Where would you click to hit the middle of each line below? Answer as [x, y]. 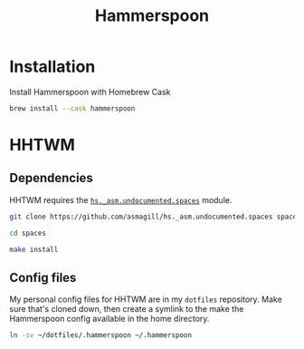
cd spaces [28, 233]
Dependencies [51, 178]
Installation [52, 67]
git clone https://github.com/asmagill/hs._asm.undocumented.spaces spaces [155, 217]
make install [34, 249]
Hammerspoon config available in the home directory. [109, 319]
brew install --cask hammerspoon [72, 108]
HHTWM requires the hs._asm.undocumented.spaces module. [121, 199]
